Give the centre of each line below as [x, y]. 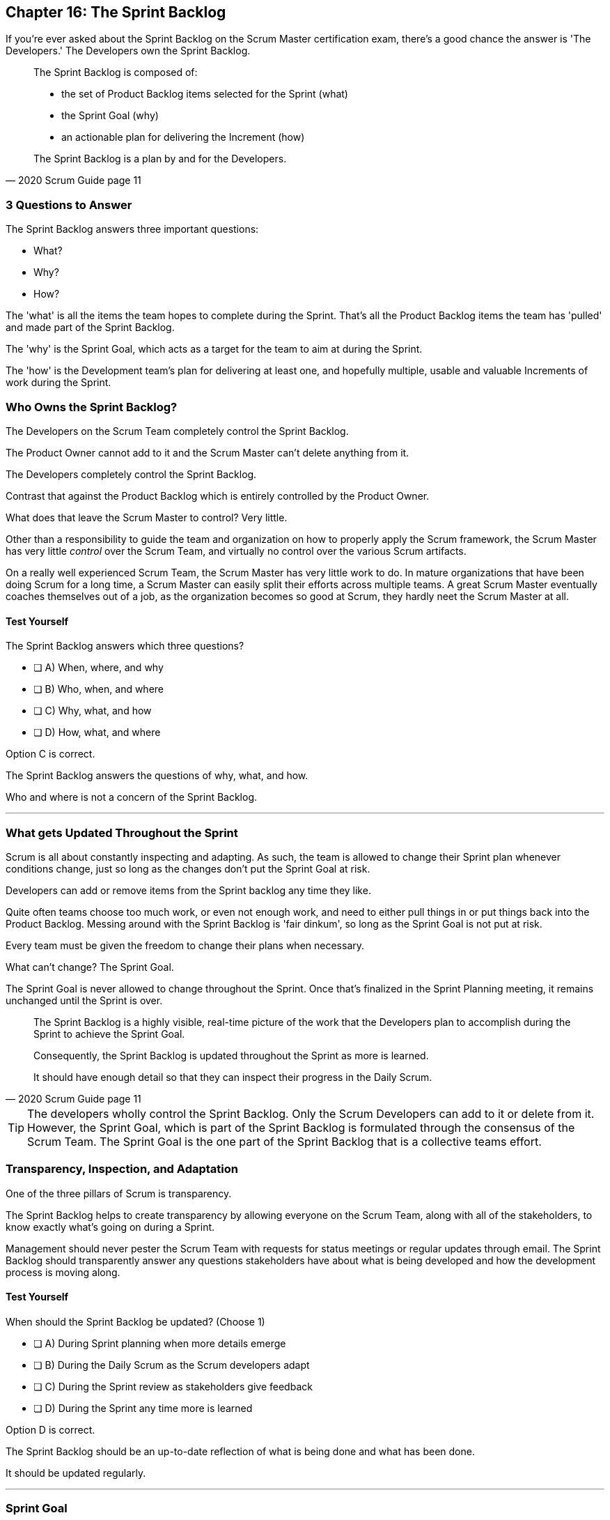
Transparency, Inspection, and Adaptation [122, 1169]
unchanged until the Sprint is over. [84, 1000]
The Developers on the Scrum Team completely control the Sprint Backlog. [177, 431]
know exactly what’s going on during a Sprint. [110, 1227]
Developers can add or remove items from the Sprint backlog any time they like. [188, 890]
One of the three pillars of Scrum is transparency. [119, 1193]
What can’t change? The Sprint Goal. [90, 967]
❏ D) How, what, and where [97, 732]
